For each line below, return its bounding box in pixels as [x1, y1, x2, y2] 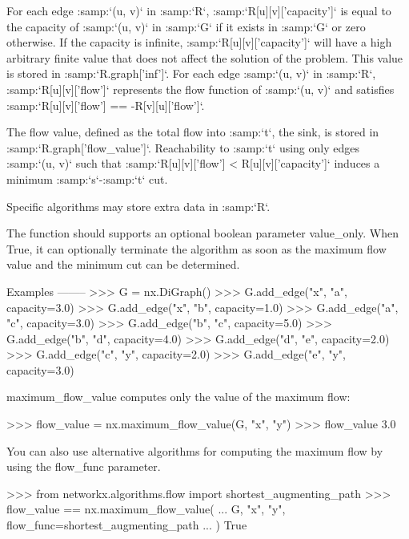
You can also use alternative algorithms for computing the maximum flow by [6, 442, 383, 459]
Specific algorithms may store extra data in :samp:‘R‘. [6, 197, 271, 214]
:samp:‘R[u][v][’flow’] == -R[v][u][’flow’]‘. [6, 96, 205, 113]
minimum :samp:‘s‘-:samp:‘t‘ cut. [6, 170, 168, 187]
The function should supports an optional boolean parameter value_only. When [6, 225, 399, 241]
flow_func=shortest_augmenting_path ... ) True [6, 517, 247, 533]
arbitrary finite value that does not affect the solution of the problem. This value [6, 49, 403, 66]
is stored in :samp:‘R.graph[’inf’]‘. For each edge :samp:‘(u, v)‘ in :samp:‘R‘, [6, 65, 376, 82]
